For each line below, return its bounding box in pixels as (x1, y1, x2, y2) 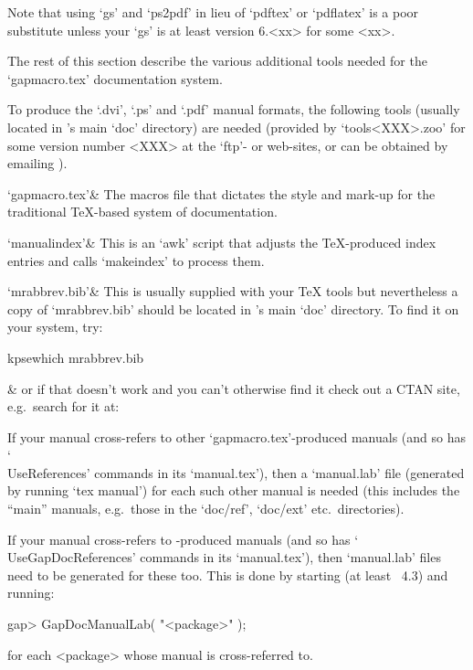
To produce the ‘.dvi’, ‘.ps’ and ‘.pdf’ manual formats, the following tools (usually (7, 100, 460, 119)
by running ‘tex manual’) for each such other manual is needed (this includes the (7, 481, 460, 500)
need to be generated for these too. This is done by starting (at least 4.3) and (7, 565, 448, 584)
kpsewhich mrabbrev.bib (7, 347, 144, 367)
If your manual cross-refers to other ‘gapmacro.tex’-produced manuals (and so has (7, 427, 467, 446)
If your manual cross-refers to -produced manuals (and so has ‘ (7, 529, 359, 548)
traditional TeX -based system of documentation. (7, 202, 278, 221)
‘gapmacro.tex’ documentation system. (7, 69, 223, 88)
